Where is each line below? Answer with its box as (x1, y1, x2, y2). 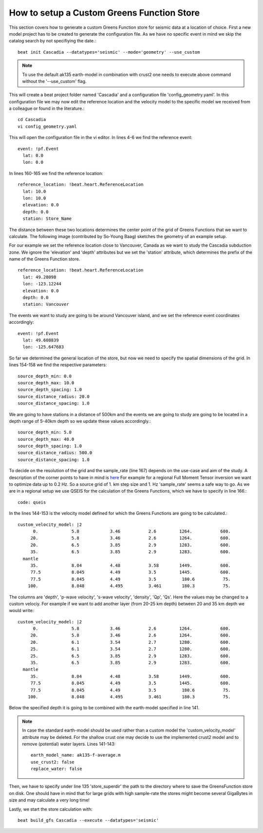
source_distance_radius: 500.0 (18, 450, 93, 456)
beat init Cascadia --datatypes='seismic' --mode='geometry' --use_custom (18, 49, 200, 55)
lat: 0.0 (22, 153, 44, 159)
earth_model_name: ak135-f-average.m (31, 753, 121, 758)
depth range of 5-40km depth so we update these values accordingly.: (9, 418, 151, 424)
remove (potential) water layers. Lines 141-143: (22, 741, 116, 747)
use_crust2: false (31, 759, 75, 765)
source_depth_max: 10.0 (18, 380, 75, 385)
